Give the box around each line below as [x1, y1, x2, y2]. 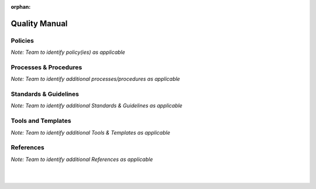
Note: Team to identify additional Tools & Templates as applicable [11, 129, 170, 136]
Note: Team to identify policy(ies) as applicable [11, 49, 125, 56]
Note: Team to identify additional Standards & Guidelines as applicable [11, 102, 183, 109]
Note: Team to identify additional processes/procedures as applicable [11, 75, 180, 83]
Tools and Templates [11, 117, 71, 125]
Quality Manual [11, 18, 68, 29]
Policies [11, 36, 35, 44]
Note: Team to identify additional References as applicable [11, 156, 153, 163]
